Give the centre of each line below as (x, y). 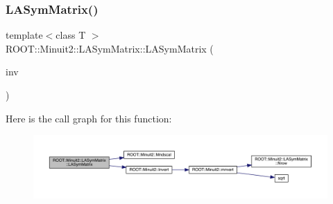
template (24, 35)
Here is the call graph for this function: (89, 118)
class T (71, 35)
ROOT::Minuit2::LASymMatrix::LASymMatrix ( (110, 48)
